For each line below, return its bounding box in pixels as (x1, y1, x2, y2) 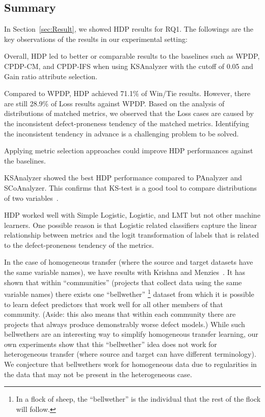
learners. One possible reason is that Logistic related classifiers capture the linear (4, 219, 257, 230)
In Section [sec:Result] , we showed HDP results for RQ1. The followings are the (4, 24, 253, 34)
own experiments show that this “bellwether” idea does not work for (4, 338, 217, 349)
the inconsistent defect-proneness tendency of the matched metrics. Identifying (4, 118, 249, 128)
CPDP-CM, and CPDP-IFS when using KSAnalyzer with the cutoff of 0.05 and (4, 60, 253, 71)
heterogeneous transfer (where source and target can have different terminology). (4, 349, 256, 359)
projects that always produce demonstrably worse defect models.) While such (4, 318, 245, 329)
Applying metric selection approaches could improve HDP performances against (4, 145, 253, 156)
